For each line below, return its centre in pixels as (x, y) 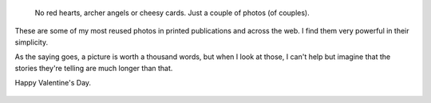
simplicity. (31, 42)
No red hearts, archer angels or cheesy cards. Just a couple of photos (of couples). (172, 13)
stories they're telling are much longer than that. (94, 68)
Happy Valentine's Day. (53, 82)
